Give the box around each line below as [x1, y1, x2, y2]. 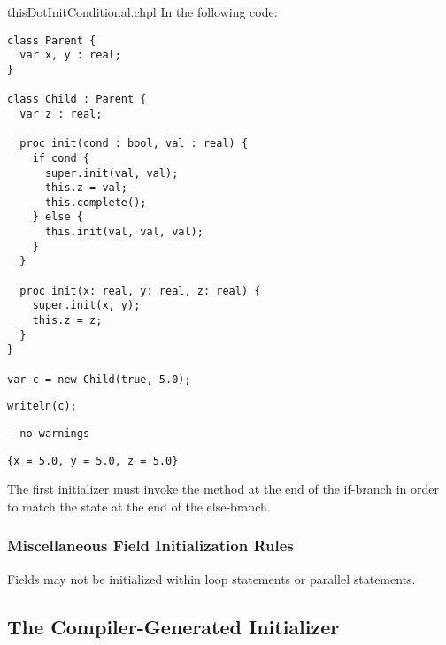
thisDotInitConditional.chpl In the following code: [7, 3, 278, 20]
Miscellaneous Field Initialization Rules [7, 534, 294, 557]
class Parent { [7, 34, 96, 47]
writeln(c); [7, 400, 77, 413]
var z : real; [19, 107, 103, 120]
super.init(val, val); [44, 166, 179, 180]
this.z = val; [44, 181, 128, 195]
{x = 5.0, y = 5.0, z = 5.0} [7, 454, 179, 467]
